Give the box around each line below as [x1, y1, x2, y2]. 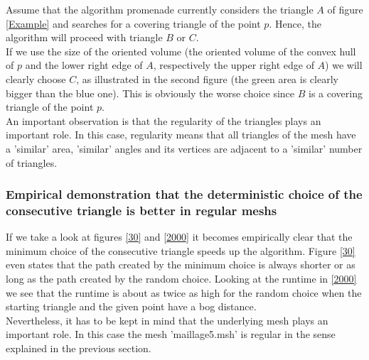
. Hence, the [269, 16, 321, 31]
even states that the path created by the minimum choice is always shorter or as [6, 257, 355, 272]
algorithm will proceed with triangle [6, 30, 163, 45]
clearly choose [6, 71, 66, 86]
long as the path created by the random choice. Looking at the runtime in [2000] [6, 271, 357, 286]
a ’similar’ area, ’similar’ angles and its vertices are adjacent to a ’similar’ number [6, 141, 363, 156]
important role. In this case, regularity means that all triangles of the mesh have [6, 127, 356, 142]
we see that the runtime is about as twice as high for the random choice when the [6, 285, 362, 300]
